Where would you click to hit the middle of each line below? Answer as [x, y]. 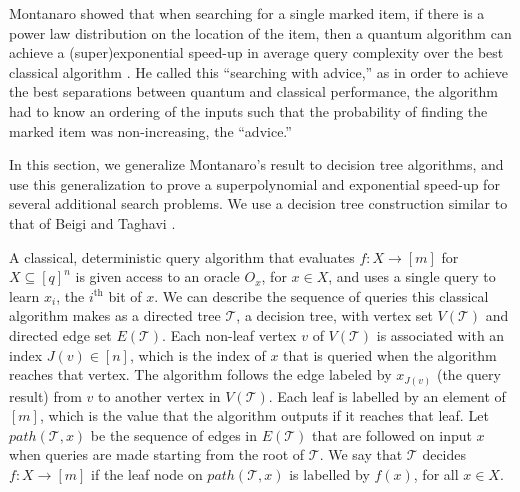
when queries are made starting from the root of [157, 454]
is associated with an [440, 334]
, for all [436, 473]
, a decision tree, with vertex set [334, 315]
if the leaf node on [147, 473]
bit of [125, 295]
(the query [468, 374]
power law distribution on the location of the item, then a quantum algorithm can [260, 32]
